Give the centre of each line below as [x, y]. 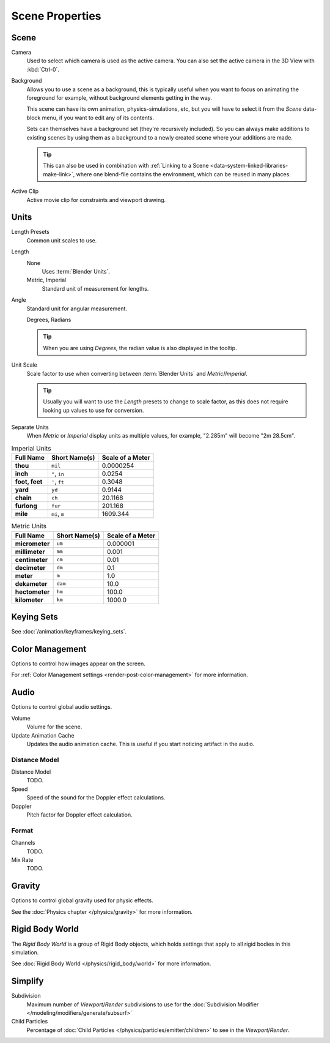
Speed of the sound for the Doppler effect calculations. [96, 798]
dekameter [31, 583]
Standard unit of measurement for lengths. [95, 288]
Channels [23, 843]
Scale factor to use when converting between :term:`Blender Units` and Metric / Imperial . [137, 373]
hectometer [32, 592]
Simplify [28, 981]
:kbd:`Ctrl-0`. [43, 69]
